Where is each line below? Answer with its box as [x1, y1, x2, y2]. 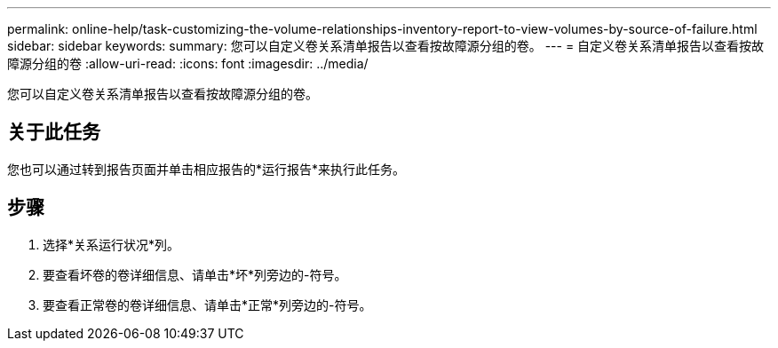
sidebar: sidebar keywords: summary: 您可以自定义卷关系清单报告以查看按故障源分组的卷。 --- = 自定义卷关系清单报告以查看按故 [7, 38, 765, 53]
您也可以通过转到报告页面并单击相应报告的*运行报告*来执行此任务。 [7, 161, 406, 177]
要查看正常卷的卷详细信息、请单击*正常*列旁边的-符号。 [43, 297, 372, 312]
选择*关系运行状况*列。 [43, 236, 180, 252]
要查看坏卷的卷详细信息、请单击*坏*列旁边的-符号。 [43, 266, 347, 282]
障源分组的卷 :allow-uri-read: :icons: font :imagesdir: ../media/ [7, 56, 369, 71]
